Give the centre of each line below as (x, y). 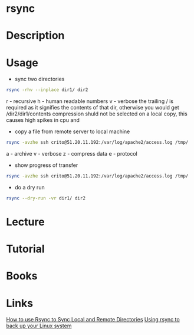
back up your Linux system (39, 326)
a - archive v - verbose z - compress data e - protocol (72, 154)
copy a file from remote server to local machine (72, 131)
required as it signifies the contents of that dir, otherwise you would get (93, 108)
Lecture (26, 222)
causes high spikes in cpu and (43, 120)
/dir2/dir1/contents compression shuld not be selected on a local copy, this (97, 114)
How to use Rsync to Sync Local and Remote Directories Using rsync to (93, 320)
